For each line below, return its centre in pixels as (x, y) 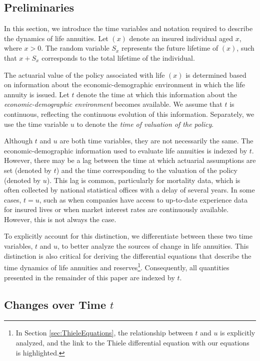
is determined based (216, 74)
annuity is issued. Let (37, 94)
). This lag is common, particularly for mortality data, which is (143, 180)
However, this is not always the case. (60, 219)
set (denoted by (28, 170)
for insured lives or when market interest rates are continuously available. (116, 209)
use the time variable (36, 124)
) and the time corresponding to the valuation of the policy (147, 170)
